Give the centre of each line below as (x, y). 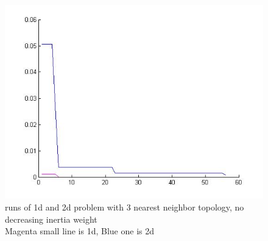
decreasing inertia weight (51, 219)
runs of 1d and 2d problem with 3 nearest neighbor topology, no (125, 207)
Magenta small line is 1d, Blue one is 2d (80, 231)
